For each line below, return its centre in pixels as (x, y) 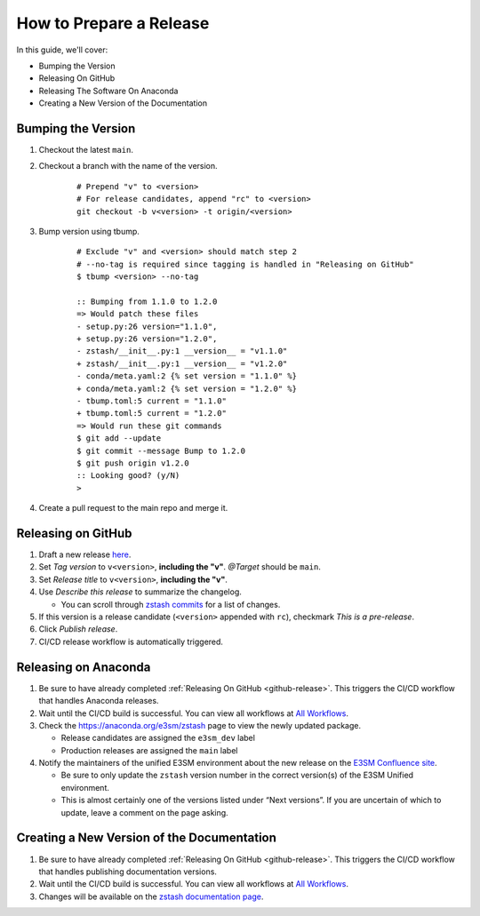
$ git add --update (119, 438)
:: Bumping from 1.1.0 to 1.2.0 (147, 301)
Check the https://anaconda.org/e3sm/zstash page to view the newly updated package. (200, 725)
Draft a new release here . (85, 554)
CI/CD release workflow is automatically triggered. (131, 641)
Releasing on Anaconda (84, 667)
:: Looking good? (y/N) (128, 476)
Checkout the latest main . (86, 150)
